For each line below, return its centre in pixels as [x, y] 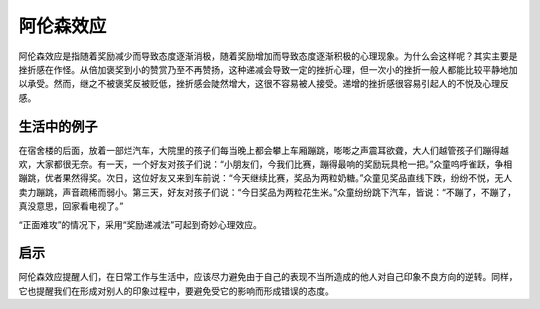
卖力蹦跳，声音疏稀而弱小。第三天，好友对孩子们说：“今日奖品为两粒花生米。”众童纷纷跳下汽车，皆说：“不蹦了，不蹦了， [267, 192]
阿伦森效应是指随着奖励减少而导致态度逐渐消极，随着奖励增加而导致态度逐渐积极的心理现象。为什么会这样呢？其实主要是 [268, 56]
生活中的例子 [58, 126]
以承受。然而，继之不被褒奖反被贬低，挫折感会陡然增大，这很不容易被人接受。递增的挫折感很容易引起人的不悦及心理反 [263, 84]
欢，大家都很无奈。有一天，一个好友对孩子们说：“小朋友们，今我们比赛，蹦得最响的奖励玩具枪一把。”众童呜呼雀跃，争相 [265, 164]
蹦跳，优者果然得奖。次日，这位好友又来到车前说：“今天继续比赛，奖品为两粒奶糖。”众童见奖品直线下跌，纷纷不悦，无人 [265, 178]
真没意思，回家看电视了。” [71, 206]
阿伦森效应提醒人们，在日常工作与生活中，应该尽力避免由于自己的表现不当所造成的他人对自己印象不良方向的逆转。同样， [268, 277]
